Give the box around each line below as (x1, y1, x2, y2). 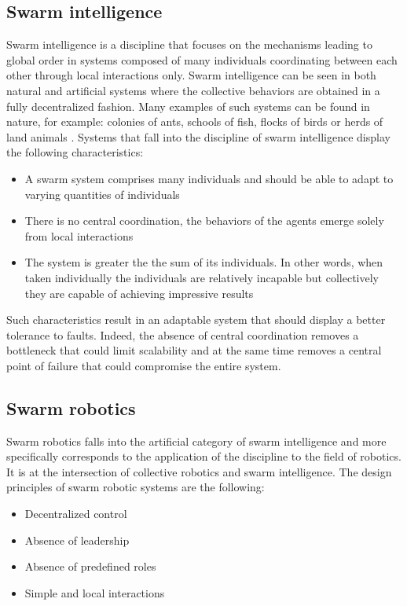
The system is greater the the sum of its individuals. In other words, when (24, 254, 383, 270)
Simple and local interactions (24, 584, 165, 600)
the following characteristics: (6, 144, 144, 160)
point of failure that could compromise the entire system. (6, 357, 281, 373)
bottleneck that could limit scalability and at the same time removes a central (6, 342, 382, 358)
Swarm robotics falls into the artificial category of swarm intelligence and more (6, 432, 387, 449)
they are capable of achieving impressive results (24, 285, 254, 301)
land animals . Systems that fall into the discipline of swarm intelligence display (6, 128, 390, 145)
